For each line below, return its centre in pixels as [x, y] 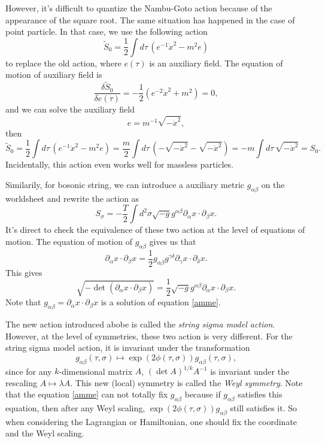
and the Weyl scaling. [45, 433]
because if [203, 394]
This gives [24, 272]
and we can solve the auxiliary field [70, 109]
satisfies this [260, 394]
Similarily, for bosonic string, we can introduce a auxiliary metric [125, 184]
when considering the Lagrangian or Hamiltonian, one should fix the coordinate [151, 421]
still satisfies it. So [264, 408]
